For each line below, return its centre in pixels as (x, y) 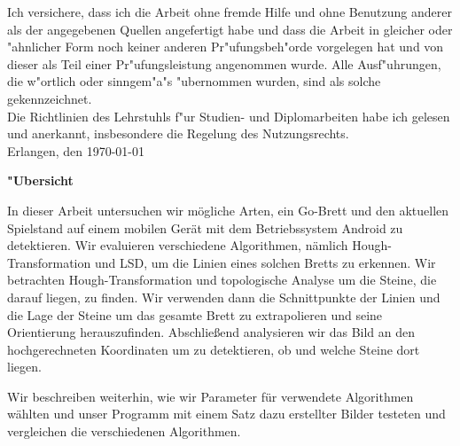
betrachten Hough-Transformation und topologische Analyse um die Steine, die (222, 280)
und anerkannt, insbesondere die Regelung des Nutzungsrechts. (178, 133)
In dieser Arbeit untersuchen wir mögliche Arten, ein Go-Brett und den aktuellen (228, 210)
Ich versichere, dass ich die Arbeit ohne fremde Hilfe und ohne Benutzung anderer (230, 12)
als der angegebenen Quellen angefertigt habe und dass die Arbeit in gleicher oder (230, 29)
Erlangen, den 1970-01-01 (76, 150)
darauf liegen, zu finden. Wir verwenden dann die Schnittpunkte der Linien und (224, 297)
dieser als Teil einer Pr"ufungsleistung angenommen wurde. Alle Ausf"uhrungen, (224, 63)
